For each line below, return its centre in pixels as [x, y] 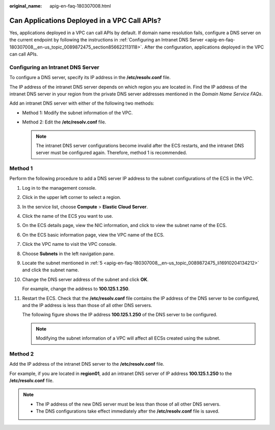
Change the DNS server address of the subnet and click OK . [85, 279]
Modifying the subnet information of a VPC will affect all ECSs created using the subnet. [128, 338]
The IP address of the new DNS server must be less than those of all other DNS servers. [128, 404]
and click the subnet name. [50, 270]
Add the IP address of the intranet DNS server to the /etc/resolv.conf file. [87, 364]
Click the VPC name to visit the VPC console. [69, 244]
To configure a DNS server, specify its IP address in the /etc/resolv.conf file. [90, 78]
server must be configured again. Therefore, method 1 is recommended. [112, 153]
